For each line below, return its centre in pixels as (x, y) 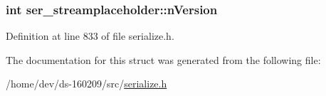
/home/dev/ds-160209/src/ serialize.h (86, 84)
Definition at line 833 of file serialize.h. (90, 36)
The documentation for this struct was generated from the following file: (163, 59)
